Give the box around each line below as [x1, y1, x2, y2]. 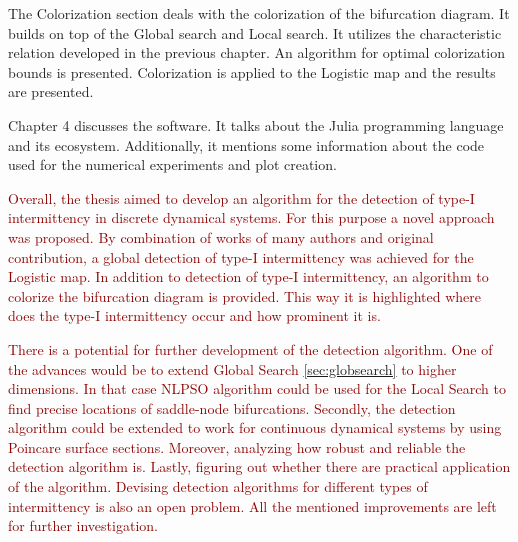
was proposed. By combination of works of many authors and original [8, 226, 434, 247]
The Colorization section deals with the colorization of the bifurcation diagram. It [8, 3, 510, 23]
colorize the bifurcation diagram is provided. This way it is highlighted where [8, 285, 481, 306]
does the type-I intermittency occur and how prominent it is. [8, 305, 381, 326]
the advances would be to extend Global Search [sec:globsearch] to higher [8, 358, 457, 379]
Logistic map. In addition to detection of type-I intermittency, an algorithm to [8, 266, 489, 287]
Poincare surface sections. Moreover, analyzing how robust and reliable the [8, 436, 466, 457]
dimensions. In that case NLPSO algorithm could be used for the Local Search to [8, 378, 507, 399]
